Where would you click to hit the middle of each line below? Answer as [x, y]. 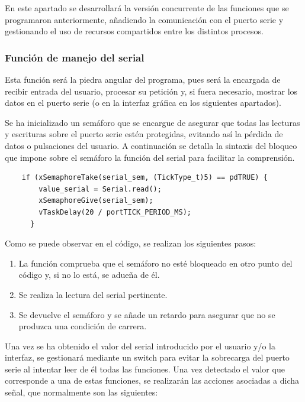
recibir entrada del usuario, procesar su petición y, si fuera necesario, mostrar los [151, 91]
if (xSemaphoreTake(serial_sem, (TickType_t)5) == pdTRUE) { [145, 178]
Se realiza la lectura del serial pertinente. [93, 294]
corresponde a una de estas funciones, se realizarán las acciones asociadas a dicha [152, 380]
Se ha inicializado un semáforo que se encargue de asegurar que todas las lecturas [152, 122]
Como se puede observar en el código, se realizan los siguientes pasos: [131, 243]
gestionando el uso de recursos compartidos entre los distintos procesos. [134, 31]
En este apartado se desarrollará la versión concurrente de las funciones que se [147, 8]
